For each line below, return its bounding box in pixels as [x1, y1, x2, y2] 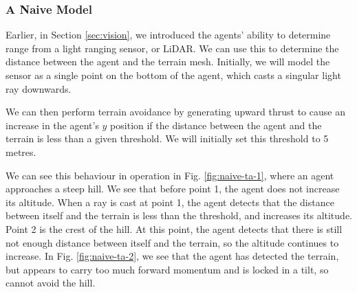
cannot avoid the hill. [6, 276, 96, 290]
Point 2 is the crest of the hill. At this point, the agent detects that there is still [6, 221, 343, 236]
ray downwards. [6, 81, 72, 96]
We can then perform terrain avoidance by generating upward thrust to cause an [6, 104, 345, 119]
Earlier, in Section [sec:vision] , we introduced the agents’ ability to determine [6, 27, 331, 42]
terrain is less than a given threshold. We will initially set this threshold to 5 [6, 131, 329, 146]
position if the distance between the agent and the [110, 117, 322, 132]
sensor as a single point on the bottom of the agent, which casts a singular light [6, 68, 341, 82]
